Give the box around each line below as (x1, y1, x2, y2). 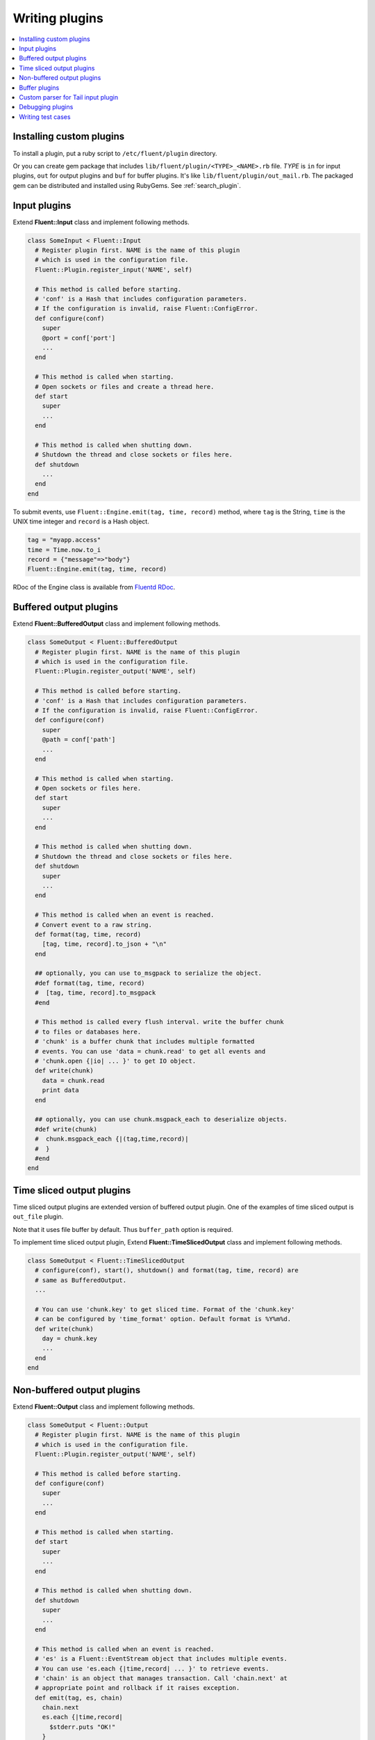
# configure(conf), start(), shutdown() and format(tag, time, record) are (35, 1267, 299, 1274)
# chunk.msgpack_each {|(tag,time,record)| (35, 1135, 189, 1143)
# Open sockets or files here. (35, 784, 142, 793)
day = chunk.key (42, 1335, 97, 1343)
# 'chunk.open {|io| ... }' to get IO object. (35, 1057, 197, 1065)
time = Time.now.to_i (27, 546, 101, 553)
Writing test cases (19, 112, 71, 121)
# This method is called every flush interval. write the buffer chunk (35, 1018, 284, 1026)
